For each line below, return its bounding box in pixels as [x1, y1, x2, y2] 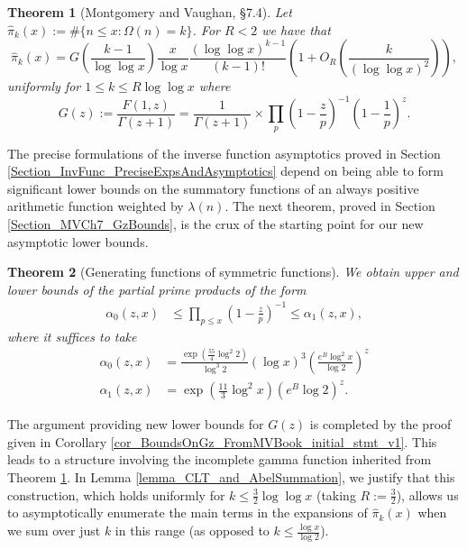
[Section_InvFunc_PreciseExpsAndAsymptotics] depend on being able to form [7, 161, 444, 180]
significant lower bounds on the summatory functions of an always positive [7, 178, 419, 197]
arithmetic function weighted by [7, 197, 184, 215]
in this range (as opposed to [114, 521, 270, 540]
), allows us [396, 485, 459, 504]
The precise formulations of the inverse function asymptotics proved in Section [7, 143, 441, 162]
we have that [261, 20, 331, 39]
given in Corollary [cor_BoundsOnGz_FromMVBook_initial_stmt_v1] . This [7, 432, 437, 451]
